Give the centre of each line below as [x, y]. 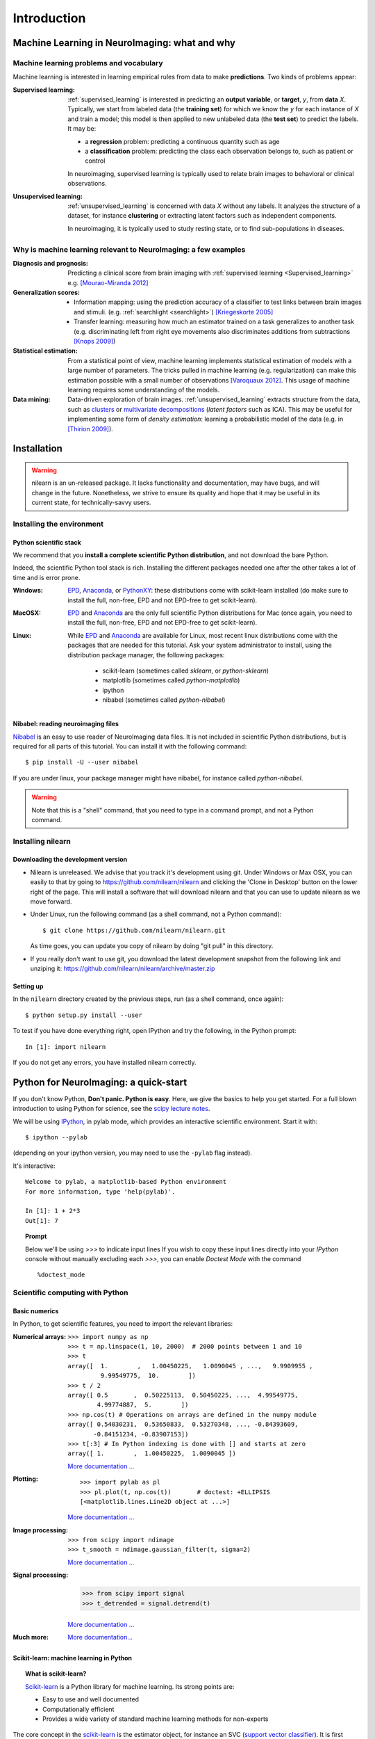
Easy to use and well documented [91, 1699]
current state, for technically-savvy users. [91, 503]
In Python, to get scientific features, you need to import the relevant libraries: [123, 1324]
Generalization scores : [46, 293]
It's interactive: [34, 1166]
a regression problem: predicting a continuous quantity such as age [182, 141]
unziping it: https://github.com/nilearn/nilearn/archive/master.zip [123, 968]
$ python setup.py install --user [84, 1015]
